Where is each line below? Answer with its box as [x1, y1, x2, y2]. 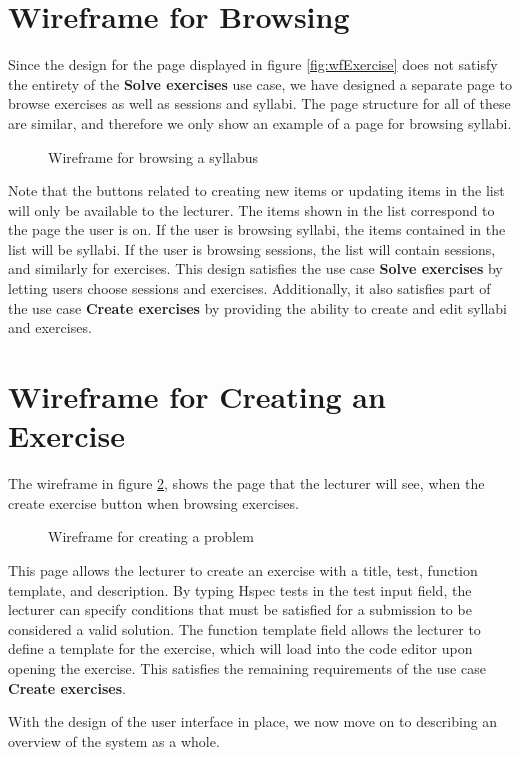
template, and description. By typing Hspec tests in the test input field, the [8, 579, 472, 600]
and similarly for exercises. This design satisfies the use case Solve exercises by [8, 258, 503, 279]
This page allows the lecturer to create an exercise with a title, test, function [8, 559, 478, 580]
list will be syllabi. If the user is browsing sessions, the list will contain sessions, [8, 238, 496, 259]
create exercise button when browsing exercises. [8, 492, 299, 513]
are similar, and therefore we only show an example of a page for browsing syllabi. [8, 112, 512, 133]
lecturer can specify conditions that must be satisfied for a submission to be [8, 599, 472, 620]
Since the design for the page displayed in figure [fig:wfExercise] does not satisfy [8, 54, 498, 75]
